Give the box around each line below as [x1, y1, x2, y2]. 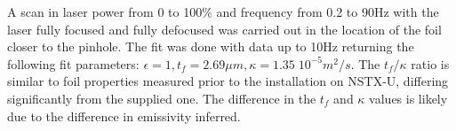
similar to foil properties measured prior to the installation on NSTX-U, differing [7, 72, 449, 90]
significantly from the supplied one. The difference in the [7, 89, 316, 107]
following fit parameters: [7, 54, 140, 73]
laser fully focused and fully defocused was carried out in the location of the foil [7, 19, 442, 38]
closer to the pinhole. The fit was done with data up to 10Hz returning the [7, 37, 414, 56]
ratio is [411, 54, 450, 73]
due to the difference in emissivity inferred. [7, 106, 241, 125]
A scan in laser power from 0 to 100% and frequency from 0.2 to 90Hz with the [7, 3, 439, 20]
